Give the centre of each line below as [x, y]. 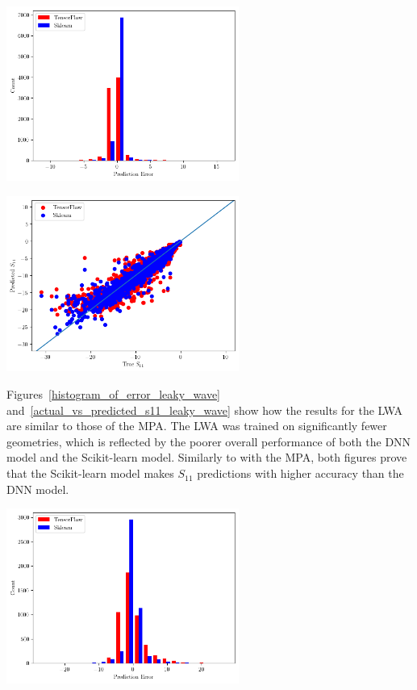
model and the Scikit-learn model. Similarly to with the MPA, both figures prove [207, 457]
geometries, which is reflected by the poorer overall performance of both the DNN [209, 441]
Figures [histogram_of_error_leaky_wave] [114, 394]
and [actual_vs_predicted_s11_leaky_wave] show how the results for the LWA [205, 410]
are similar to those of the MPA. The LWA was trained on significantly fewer [197, 426]
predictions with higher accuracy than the [300, 473]
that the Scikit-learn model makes [90, 473]
